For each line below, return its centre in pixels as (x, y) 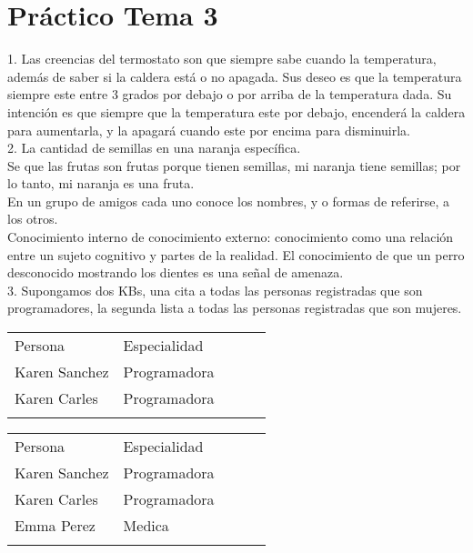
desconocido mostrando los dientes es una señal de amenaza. (176, 272)
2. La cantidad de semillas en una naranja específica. (154, 148)
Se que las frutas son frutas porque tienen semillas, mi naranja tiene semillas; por (234, 165)
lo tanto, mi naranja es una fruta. (101, 183)
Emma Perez (55, 526)
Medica (146, 526)
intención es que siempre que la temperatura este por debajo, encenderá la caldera (236, 111)
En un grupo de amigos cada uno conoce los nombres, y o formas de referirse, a (229, 201)
